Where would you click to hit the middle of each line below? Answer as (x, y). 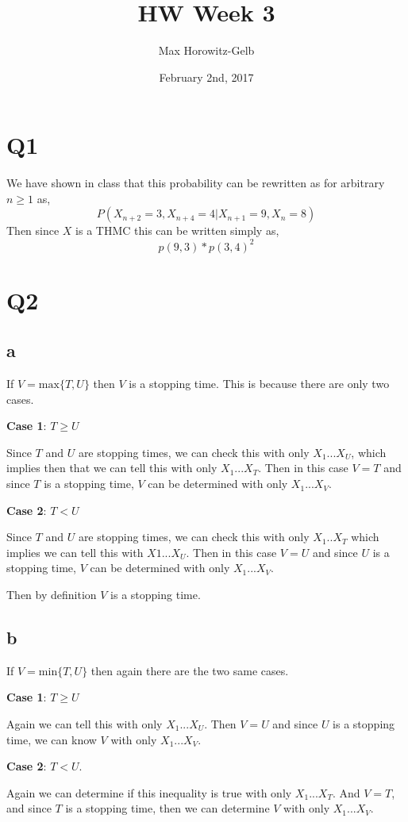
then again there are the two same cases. (190, 670)
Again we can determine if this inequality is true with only (149, 792)
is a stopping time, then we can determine (167, 808)
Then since (33, 230)
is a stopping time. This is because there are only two (259, 384)
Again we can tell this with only (85, 724)
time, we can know (52, 739)
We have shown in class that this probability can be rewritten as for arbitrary (196, 183)
